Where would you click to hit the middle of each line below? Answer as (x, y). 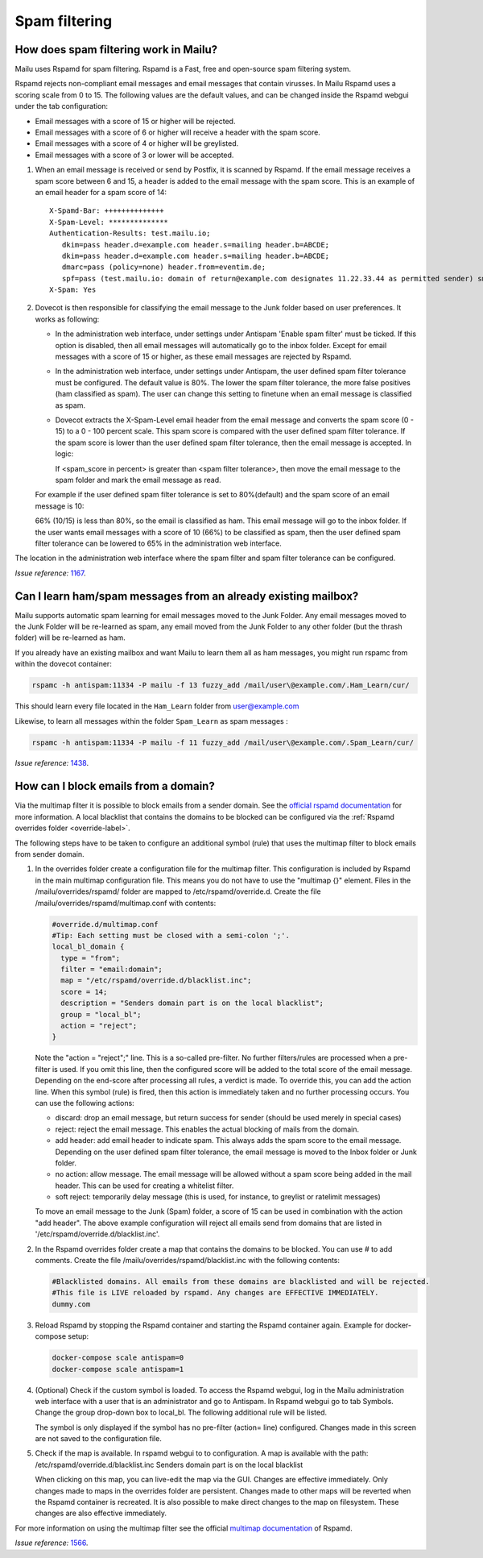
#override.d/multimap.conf (105, 924)
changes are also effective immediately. (101, 1513)
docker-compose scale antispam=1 (118, 1369)
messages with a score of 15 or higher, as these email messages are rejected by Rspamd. (203, 357)
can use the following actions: (85, 1103)
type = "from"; (91, 958)
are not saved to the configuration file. (99, 1439)
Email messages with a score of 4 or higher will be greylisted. (137, 143)
